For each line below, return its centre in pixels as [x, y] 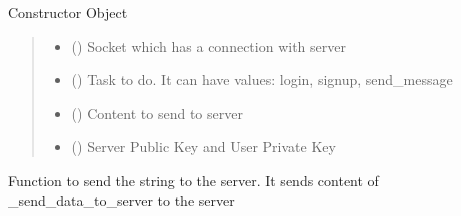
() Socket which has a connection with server [208, 45]
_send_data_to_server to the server [121, 199]
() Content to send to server [157, 112]
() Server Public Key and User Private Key [203, 146]
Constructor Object [68, 12]
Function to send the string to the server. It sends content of [193, 179]
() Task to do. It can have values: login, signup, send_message [262, 79]
